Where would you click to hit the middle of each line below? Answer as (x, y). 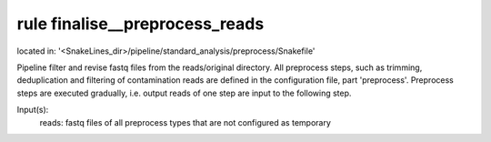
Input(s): (33, 110)
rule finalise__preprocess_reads (140, 24)
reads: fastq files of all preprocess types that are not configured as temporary (185, 122)
